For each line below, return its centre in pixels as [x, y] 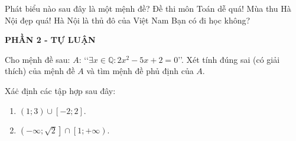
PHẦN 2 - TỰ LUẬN [50, 40]
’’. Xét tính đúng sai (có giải [229, 59]
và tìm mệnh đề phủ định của [140, 71]
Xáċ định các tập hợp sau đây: [60, 90]
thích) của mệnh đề [40, 71]
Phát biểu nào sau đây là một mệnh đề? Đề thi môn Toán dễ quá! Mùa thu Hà [148, 8]
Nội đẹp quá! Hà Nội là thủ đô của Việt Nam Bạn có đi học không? [128, 20]
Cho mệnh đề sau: [38, 59]
